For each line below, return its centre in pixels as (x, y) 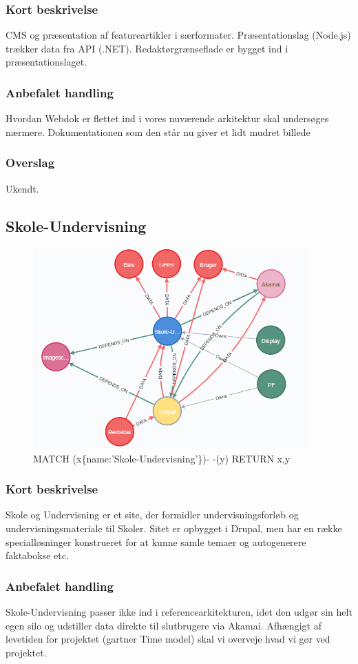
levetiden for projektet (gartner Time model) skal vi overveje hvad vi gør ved (168, 639)
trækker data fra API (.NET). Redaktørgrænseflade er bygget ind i (147, 48)
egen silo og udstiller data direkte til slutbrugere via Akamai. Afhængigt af (164, 625)
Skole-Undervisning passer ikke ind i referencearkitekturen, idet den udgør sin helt (179, 612)
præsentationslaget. (46, 62)
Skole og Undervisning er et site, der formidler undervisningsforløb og (152, 515)
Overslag (30, 163)
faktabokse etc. (37, 555)
